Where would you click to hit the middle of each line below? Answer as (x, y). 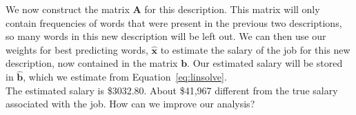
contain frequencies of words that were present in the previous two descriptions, (174, 22)
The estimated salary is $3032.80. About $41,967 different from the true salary (172, 90)
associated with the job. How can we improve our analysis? (130, 104)
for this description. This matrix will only (232, 9)
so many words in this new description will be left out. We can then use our (166, 36)
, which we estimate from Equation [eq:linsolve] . (125, 77)
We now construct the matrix (68, 9)
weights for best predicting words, (77, 49)
